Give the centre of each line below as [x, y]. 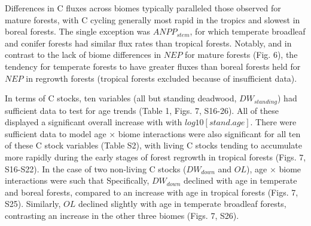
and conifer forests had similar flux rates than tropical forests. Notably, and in [148, 43]
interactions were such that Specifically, [77, 180]
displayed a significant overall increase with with [94, 122]
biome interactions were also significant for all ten [209, 133]
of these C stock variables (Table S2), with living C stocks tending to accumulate [153, 145]
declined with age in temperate [240, 180]
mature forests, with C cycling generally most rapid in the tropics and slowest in [153, 19]
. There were [273, 122]
